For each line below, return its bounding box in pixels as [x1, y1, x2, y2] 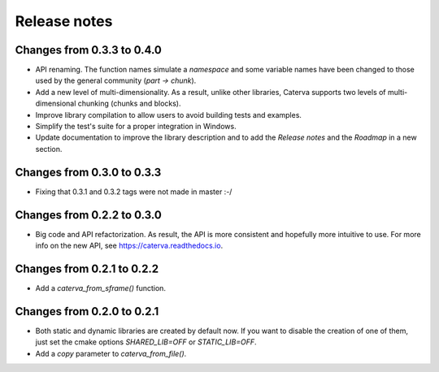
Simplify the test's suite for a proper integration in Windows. [35, 122, 237, 132]
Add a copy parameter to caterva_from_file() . [35, 348, 187, 358]
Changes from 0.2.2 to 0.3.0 [15, 208, 162, 222]
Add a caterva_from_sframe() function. [35, 283, 167, 292]
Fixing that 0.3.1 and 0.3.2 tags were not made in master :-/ [35, 187, 233, 197]
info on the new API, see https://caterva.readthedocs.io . [35, 240, 224, 250]
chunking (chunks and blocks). [77, 98, 181, 109]
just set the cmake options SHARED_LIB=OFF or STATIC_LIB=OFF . [35, 337, 257, 347]
